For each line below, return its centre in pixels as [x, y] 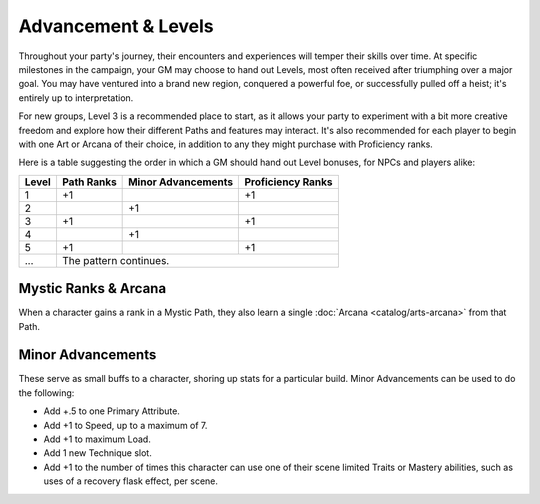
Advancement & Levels [116, 26]
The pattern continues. [115, 260]
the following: [46, 392]
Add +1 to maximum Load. [97, 439]
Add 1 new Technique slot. [97, 453]
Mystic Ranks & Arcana [92, 288]
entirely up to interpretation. [76, 97]
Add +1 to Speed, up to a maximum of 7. [125, 425]
